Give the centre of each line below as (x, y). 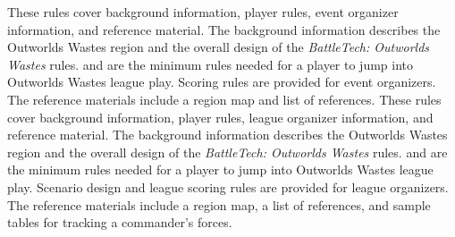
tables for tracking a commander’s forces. (120, 222)
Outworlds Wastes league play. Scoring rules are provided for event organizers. (222, 82)
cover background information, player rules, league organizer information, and (220, 117)
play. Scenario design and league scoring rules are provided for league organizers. (228, 186)
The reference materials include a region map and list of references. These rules (224, 99)
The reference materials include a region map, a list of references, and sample (219, 204)
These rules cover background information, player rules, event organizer (203, 12)
